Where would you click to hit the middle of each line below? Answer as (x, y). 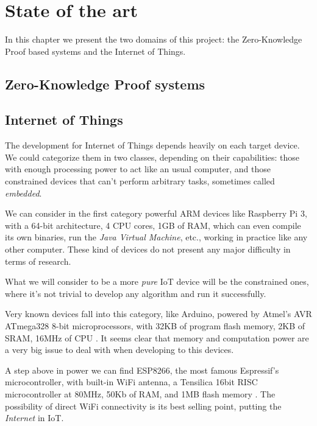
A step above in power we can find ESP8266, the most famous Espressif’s (142, 370)
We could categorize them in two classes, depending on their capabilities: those (152, 157)
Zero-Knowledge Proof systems (105, 84)
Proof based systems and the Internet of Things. (95, 51)
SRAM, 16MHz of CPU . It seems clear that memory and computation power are (157, 337)
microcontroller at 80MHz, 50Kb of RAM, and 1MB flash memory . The (140, 393)
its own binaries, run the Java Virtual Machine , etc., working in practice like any (156, 237)
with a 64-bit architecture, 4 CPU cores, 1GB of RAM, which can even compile (153, 225)
